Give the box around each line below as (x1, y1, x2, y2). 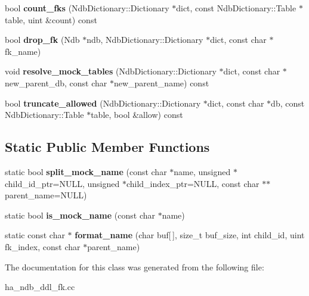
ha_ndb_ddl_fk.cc (5, 281, 75, 293)
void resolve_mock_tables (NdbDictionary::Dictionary (5, 65, 217, 77)
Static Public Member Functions (5, 138, 210, 156)
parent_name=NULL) (5, 189, 87, 201)
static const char (5, 229, 65, 241)
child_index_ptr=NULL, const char (126, 177, 259, 189)
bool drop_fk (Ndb (5, 33, 80, 46)
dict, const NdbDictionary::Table (176, 2, 296, 14)
